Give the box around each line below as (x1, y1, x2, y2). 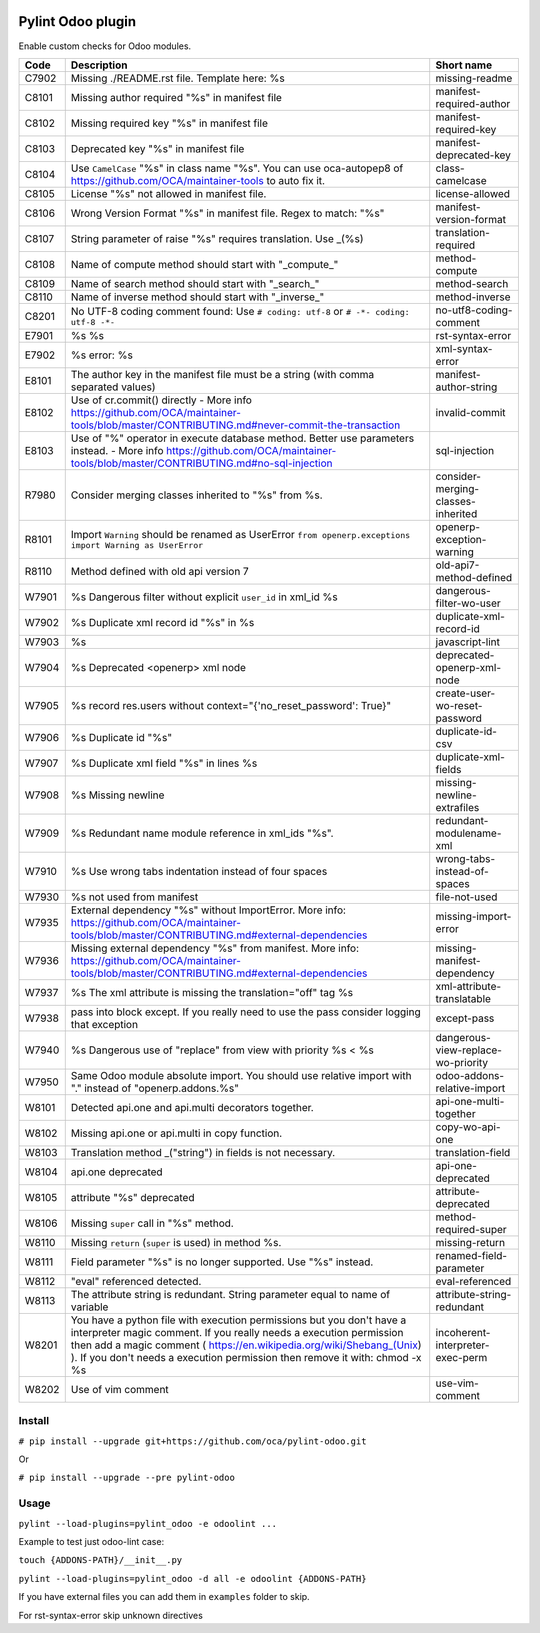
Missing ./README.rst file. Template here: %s (70, 71, 285, 85)
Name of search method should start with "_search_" (70, 276, 320, 290)
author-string (435, 380, 498, 394)
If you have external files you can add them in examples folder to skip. (18, 1591, 310, 1603)
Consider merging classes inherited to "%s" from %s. (70, 488, 324, 502)
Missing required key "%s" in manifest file (70, 116, 269, 130)
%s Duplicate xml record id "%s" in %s (70, 615, 255, 629)
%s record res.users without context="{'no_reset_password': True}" (70, 698, 392, 712)
